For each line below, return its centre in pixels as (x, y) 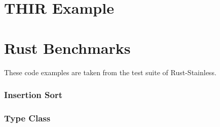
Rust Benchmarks (67, 47)
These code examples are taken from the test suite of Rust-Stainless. (110, 72)
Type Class (27, 118)
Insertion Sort (33, 95)
